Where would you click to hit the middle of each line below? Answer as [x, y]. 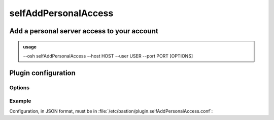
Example [20, 101]
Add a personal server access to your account [84, 31]
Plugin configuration [43, 73]
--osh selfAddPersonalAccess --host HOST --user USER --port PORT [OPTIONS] [108, 56]
